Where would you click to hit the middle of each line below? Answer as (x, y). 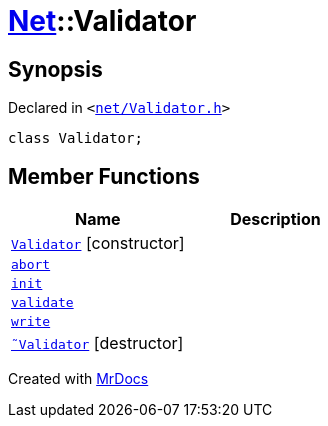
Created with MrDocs (78, 379)
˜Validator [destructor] (97, 343)
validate (42, 303)
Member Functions (104, 176)
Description (275, 219)
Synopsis (55, 69)
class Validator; (75, 138)
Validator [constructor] (98, 243)
